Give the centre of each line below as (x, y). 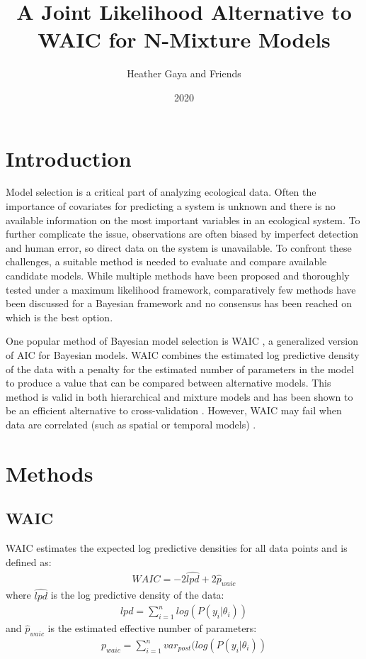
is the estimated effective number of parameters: (152, 628)
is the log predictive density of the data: (137, 595)
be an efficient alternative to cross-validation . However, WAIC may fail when (174, 410)
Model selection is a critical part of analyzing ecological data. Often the (161, 192)
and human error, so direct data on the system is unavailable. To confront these (179, 247)
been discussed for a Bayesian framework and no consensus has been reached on (179, 303)
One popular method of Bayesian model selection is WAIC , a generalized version (182, 341)
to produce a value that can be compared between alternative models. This (168, 383)
